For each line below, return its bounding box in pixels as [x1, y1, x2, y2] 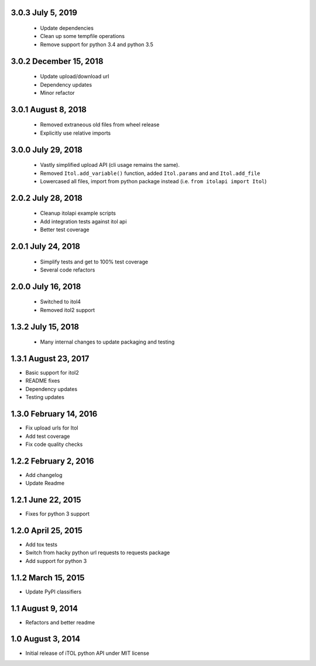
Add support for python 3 [25, 557, 87, 564]
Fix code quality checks [25, 441, 83, 448]
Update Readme [25, 480, 64, 487]
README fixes [25, 377, 60, 385]
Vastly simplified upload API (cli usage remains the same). [40, 162, 180, 169]
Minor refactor [40, 89, 75, 96]
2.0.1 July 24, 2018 [11, 241, 81, 251]
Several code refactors [40, 266, 95, 273]
